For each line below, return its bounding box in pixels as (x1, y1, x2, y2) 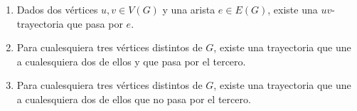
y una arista (162, 2, 215, 16)
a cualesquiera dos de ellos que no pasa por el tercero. (16, 91, 251, 106)
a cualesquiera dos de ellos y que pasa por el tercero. (16, 53, 246, 68)
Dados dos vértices (16, 2, 98, 16)
